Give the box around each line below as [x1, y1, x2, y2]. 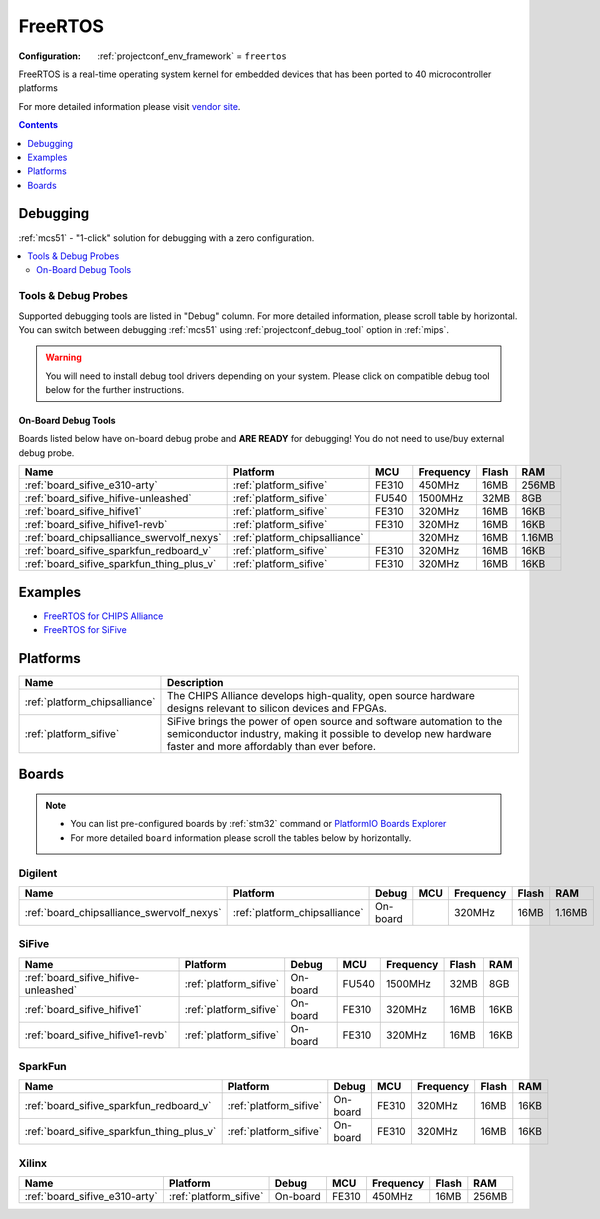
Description [166, 676, 224, 690]
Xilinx [18, 1156, 48, 1170]
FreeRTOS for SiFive [43, 624, 127, 636]
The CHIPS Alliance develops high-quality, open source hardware [166, 689, 475, 703]
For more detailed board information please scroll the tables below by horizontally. [70, 831, 412, 844]
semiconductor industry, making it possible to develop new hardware [166, 727, 492, 741]
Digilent [18, 866, 58, 880]
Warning [45, 351, 82, 364]
